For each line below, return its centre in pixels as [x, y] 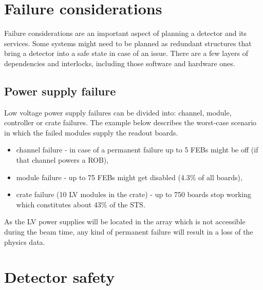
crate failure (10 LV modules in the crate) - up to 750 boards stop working [134, 194]
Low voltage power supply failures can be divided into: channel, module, [118, 112]
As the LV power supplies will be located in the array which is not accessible [125, 221]
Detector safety [60, 277]
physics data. [25, 241]
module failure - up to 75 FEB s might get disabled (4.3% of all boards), [129, 177]
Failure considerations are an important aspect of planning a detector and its [126, 33]
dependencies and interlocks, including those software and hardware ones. [120, 63]
